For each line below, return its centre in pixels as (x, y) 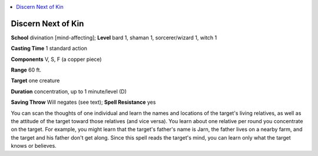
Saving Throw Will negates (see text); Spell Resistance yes (83, 102)
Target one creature (35, 81)
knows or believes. (34, 146)
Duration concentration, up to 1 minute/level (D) (69, 91)
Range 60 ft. (26, 70)
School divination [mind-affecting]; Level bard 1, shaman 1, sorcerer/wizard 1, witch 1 (114, 38)
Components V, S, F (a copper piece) (57, 59)
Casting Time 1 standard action (49, 48)
